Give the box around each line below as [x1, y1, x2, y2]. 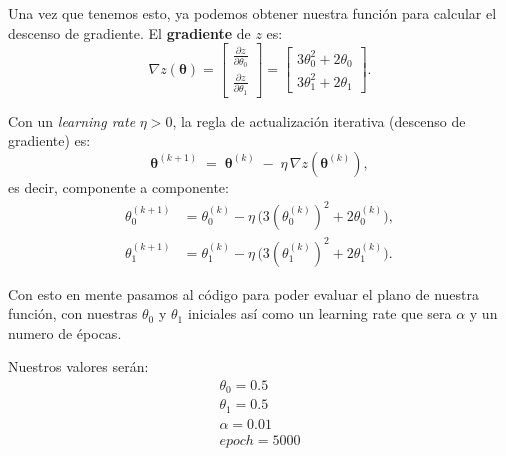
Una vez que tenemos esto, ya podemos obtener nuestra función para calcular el [8, 3, 497, 23]
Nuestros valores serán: [8, 356, 149, 377]
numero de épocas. [8, 322, 122, 343]
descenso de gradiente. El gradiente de [8, 22, 251, 43]
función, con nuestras [8, 303, 138, 324]
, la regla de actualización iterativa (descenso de [172, 110, 466, 131]
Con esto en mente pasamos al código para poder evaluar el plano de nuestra [8, 283, 479, 304]
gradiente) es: [8, 130, 91, 151]
